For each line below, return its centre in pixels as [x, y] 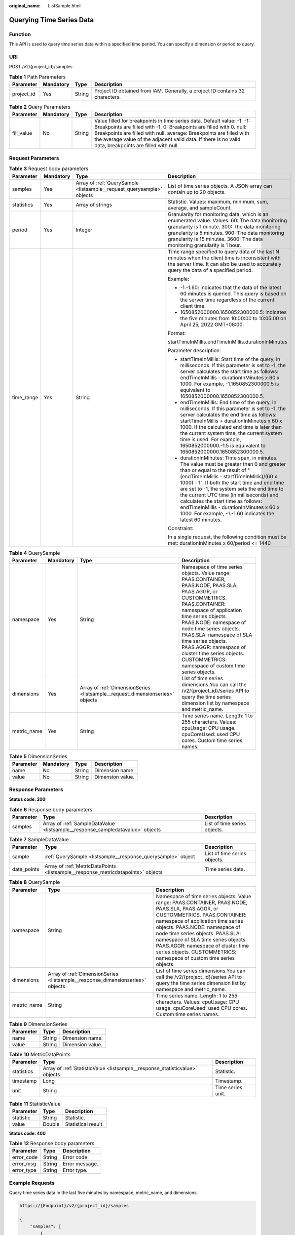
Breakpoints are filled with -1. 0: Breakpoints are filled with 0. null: [170, 127]
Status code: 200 [27, 799]
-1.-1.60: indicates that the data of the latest [231, 288]
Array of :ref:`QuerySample [107, 183]
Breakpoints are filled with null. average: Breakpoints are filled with [172, 133]
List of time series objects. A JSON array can [220, 186]
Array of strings [94, 205]
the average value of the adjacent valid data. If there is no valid [167, 139]
